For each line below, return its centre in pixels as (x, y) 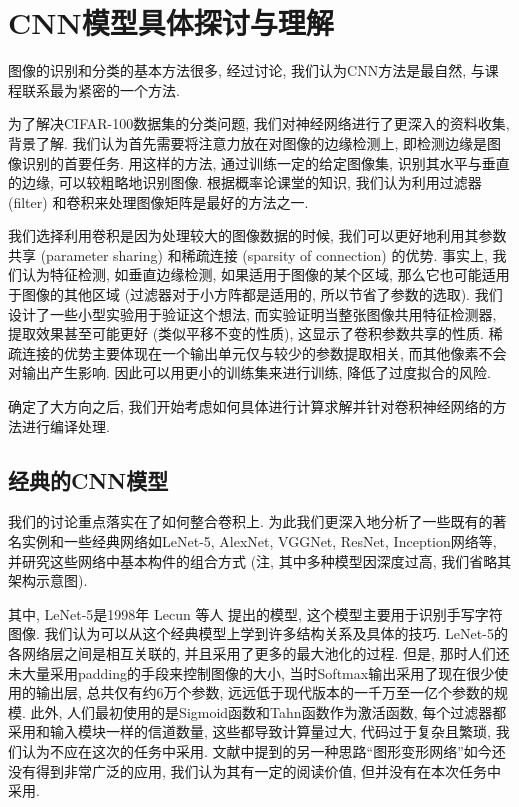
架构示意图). (48, 580)
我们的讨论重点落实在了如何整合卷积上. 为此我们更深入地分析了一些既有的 (250, 521)
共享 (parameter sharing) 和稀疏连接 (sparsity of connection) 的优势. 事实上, (248, 254)
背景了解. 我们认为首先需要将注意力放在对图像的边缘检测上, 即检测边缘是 (248, 142)
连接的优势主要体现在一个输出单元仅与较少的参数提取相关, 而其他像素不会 (264, 352)
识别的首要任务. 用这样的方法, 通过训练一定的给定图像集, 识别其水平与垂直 (265, 162)
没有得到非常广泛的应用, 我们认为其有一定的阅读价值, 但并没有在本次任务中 (255, 770)
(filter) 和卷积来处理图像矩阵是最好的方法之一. (158, 201)
